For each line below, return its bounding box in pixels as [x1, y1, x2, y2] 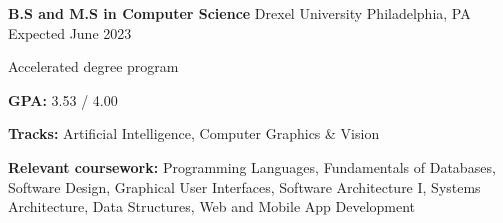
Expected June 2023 [8, 22, 132, 43]
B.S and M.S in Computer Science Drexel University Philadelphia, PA [8, 3, 471, 23]
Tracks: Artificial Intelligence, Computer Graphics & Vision [8, 123, 380, 144]
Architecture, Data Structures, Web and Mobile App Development [8, 196, 416, 217]
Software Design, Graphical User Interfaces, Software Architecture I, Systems [8, 176, 481, 197]
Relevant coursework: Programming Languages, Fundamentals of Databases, [8, 156, 496, 177]
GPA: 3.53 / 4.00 [8, 89, 118, 110]
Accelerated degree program [8, 56, 179, 77]
